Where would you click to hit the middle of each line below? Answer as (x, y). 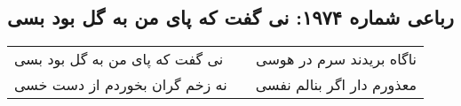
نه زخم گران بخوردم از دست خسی (121, 85)
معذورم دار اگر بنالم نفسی (336, 85)
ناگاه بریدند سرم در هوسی (337, 59)
